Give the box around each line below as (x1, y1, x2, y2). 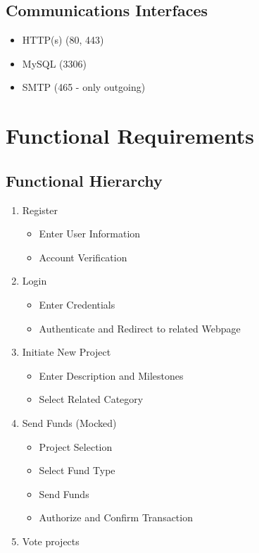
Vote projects (22, 533, 80, 548)
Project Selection (39, 439, 113, 454)
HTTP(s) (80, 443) (22, 32, 104, 47)
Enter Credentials (39, 297, 115, 311)
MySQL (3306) (22, 56, 87, 70)
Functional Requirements (6, 121, 254, 150)
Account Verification (39, 249, 127, 264)
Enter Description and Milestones (39, 368, 184, 383)
